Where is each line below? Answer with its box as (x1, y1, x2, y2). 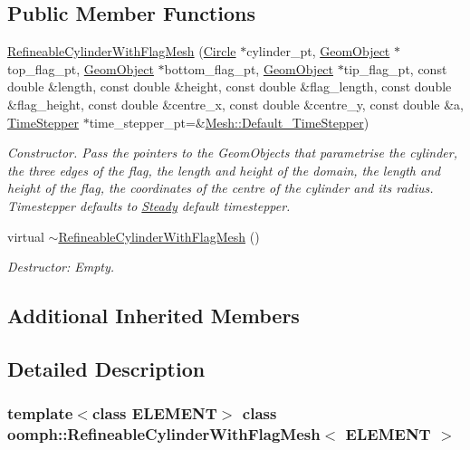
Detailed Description (7, 354, 206, 382)
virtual (7, 226, 44, 245)
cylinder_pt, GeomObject (246, 42, 390, 61)
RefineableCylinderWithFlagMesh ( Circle (7, 42, 236, 61)
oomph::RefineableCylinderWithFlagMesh (7, 423, 321, 445)
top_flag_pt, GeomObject (7, 59, 154, 78)
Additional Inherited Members (7, 302, 300, 330)
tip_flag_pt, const (343, 59, 447, 78)
